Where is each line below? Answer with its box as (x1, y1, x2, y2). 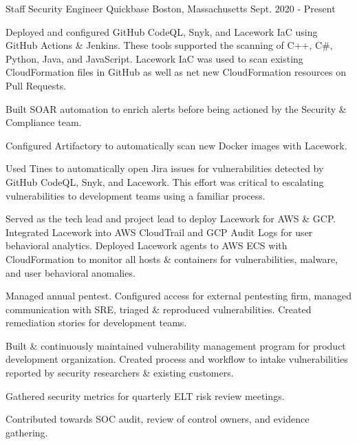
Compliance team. (6, 115, 82, 129)
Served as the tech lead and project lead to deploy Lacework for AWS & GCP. (6, 211, 336, 226)
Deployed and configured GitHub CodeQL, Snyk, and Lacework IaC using (6, 24, 318, 39)
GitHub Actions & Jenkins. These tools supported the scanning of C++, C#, (6, 38, 333, 52)
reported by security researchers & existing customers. (6, 366, 234, 380)
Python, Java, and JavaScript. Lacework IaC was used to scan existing (6, 51, 303, 65)
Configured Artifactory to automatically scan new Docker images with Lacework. (6, 138, 347, 152)
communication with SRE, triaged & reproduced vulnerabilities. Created (6, 302, 312, 316)
